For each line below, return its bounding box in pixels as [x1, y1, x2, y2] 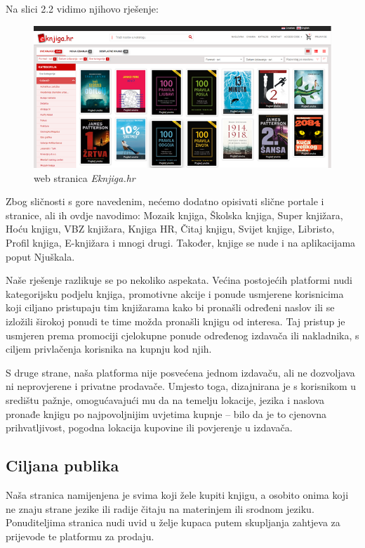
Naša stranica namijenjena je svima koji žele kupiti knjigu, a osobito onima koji [6, 487, 349, 502]
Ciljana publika [6, 455, 119, 476]
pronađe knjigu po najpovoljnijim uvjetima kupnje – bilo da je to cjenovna [6, 406, 327, 421]
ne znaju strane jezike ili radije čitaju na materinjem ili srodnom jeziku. [6, 501, 314, 516]
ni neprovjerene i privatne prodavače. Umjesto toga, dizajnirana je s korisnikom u [6, 379, 357, 393]
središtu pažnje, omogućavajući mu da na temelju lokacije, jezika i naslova [6, 392, 325, 407]
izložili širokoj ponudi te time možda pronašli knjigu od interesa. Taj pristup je [6, 313, 345, 328]
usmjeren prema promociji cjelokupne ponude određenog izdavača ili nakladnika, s [6, 327, 359, 342]
